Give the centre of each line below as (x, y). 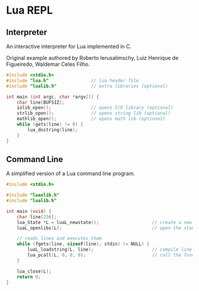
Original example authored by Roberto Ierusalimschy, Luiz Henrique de (92, 58)
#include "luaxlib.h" (33, 195)
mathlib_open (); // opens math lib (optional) (91, 119)
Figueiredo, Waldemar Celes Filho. (48, 64)
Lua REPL (30, 10)
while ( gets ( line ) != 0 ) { (50, 124)
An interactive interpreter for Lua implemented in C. (69, 46)
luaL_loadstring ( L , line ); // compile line (110, 250)
